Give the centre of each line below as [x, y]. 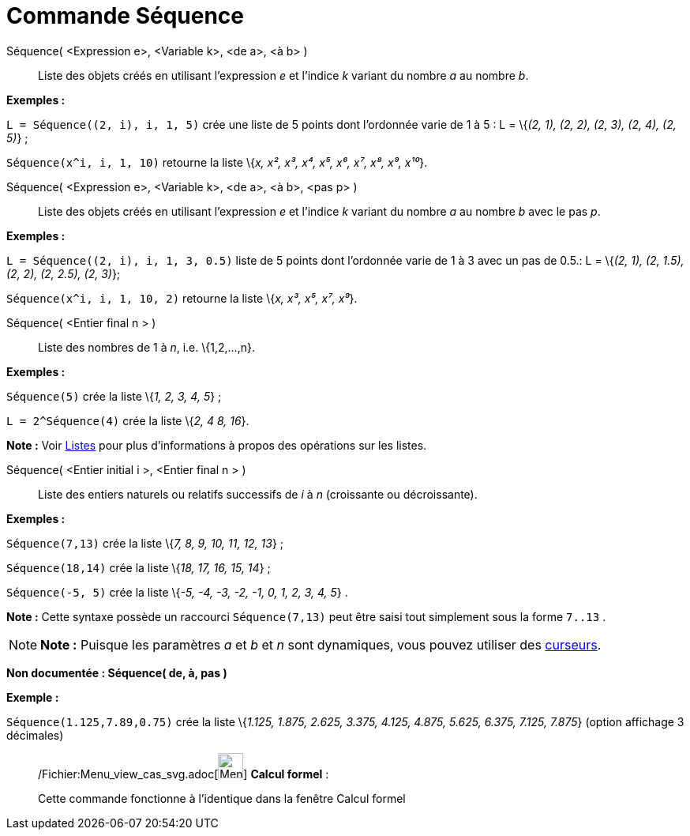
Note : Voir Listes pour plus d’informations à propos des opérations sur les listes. [217, 445]
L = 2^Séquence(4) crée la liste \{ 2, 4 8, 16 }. [128, 420]
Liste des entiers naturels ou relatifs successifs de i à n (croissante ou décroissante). [258, 494]
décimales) [35, 735]
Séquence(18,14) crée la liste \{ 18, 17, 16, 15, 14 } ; [139, 567]
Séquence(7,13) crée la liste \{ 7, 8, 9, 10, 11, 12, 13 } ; [145, 543]
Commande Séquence [125, 16]
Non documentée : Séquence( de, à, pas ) [117, 672]
